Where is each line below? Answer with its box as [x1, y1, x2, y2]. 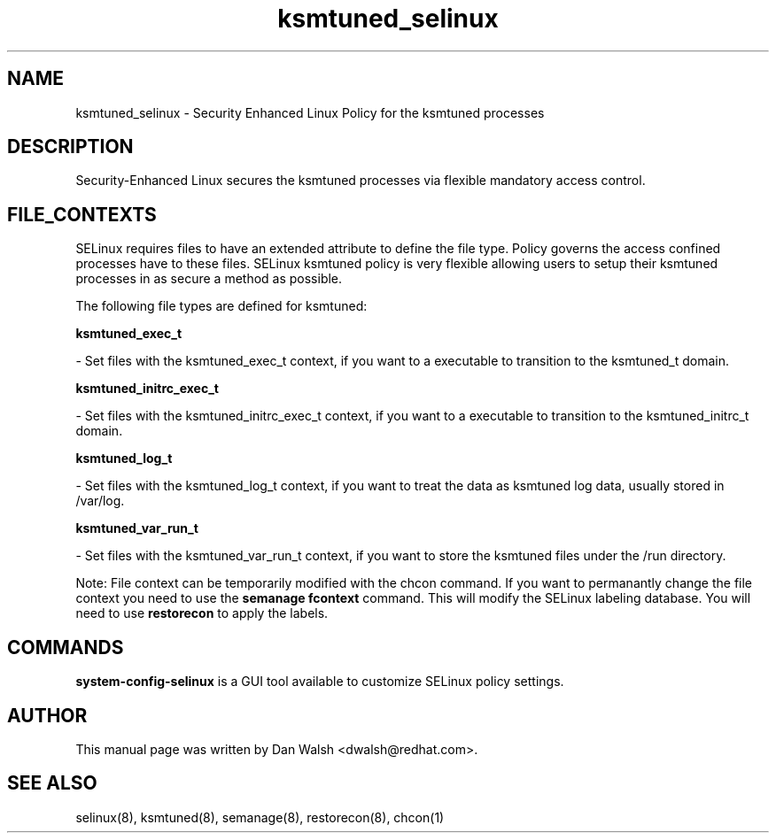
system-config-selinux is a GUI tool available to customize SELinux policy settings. [75, 674, 564, 690]
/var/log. [75, 493, 125, 509]
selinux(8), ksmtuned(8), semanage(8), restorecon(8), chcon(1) [75, 809, 445, 825]
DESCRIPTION [7, 135, 134, 158]
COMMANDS [7, 636, 124, 659]
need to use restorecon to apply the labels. [75, 605, 329, 621]
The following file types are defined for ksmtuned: [75, 298, 368, 314]
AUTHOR [7, 704, 88, 727]
